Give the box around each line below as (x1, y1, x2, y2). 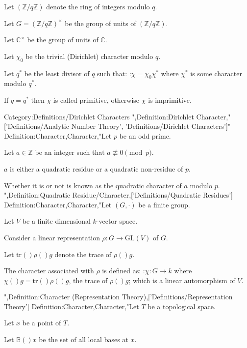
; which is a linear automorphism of (128, 275, 235, 285)
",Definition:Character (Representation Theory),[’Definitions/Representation (4, 291, 233, 302)
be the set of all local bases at (39, 334, 128, 345)
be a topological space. (148, 301, 216, 311)
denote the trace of (54, 249, 112, 259)
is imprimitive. (148, 94, 192, 105)
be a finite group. (138, 199, 190, 209)
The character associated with (4, 265, 94, 276)
